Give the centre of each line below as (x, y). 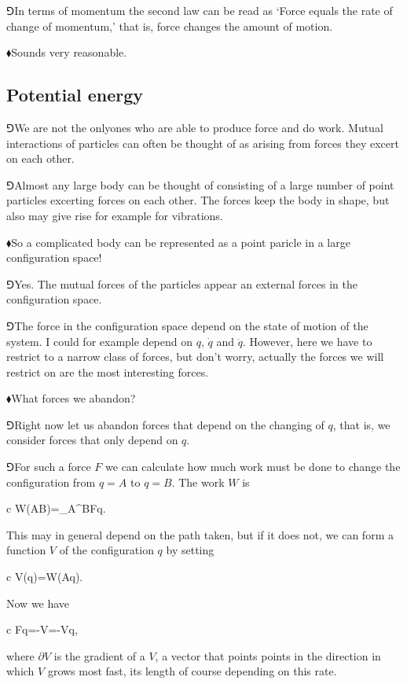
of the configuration (106, 550)
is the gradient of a (99, 655)
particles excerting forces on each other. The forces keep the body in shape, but (198, 200)
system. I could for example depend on (100, 341)
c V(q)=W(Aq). (45, 577)
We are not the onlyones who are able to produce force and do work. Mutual (199, 127)
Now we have (38, 603)
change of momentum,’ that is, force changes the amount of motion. (170, 26)
